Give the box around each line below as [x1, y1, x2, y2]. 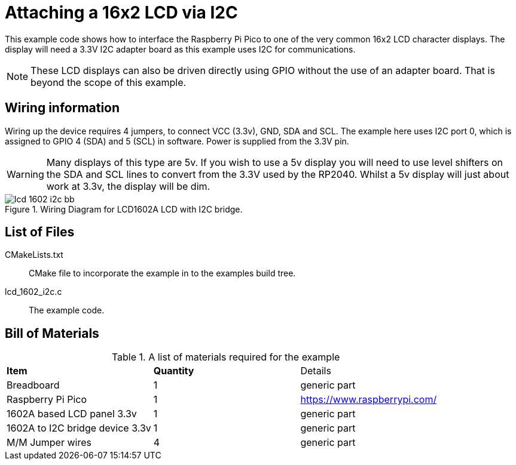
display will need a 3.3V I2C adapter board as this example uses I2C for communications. [5, 44, 356, 54]
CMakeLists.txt [5, 250, 63, 260]
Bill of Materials [5, 325, 99, 341]
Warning [7, 168, 44, 180]
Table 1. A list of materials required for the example [111, 351, 340, 364]
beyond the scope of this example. [30, 76, 187, 88]
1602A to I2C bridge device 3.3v [7, 422, 151, 435]
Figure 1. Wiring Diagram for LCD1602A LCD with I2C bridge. [5, 204, 243, 214]
